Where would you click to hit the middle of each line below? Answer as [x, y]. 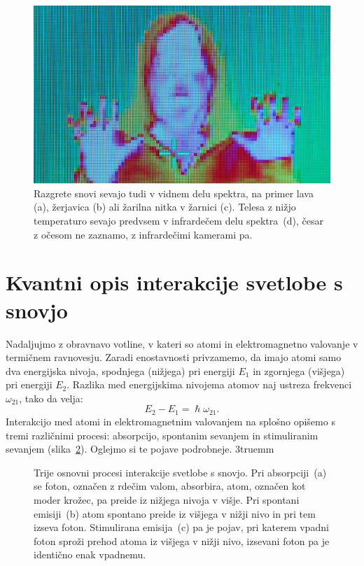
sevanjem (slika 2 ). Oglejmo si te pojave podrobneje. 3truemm [140, 449]
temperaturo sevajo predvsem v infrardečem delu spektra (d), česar [178, 221]
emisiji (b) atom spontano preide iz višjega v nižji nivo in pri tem [175, 513]
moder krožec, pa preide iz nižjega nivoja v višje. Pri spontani [167, 499]
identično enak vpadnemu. [90, 554]
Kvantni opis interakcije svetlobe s [174, 282]
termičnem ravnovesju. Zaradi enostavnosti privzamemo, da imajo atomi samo [174, 357]
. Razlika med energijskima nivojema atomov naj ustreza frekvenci [209, 384]
